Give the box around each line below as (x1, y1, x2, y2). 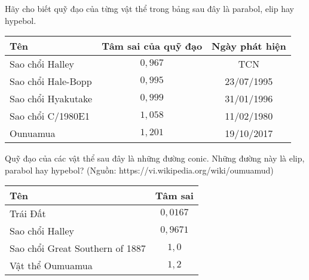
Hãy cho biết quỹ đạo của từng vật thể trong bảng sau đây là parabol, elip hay (5, 2, 294, 14)
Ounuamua (10, 126, 56, 141)
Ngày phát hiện (212, 39, 286, 53)
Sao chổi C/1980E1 (10, 109, 90, 123)
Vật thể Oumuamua (10, 258, 93, 273)
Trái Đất (10, 206, 46, 221)
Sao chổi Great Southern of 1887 (10, 241, 146, 255)
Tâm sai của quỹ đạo (102, 39, 203, 53)
